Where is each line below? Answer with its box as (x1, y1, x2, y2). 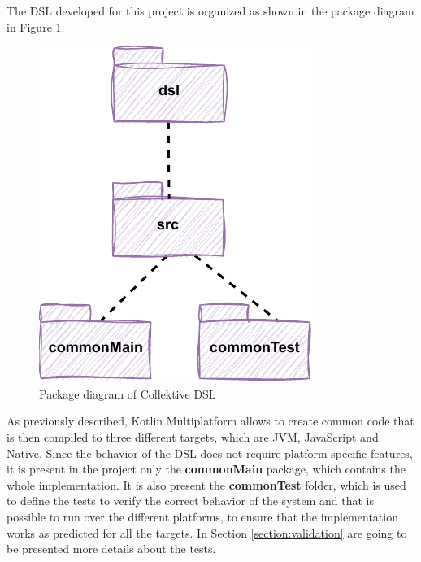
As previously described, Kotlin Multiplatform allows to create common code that (7, 412, 414, 429)
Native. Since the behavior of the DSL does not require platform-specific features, (7, 444, 413, 461)
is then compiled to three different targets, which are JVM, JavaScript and (7, 428, 379, 445)
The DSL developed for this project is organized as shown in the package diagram (7, 2, 414, 19)
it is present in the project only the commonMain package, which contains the (7, 460, 406, 477)
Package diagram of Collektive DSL (39, 385, 216, 402)
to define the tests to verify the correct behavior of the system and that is (7, 492, 375, 509)
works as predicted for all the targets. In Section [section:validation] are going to (7, 524, 407, 541)
